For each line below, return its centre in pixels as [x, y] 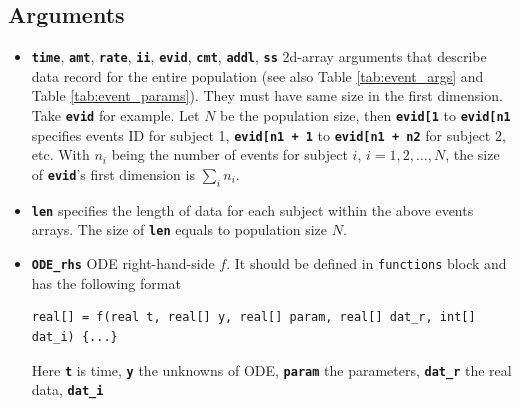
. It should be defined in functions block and [366, 263]
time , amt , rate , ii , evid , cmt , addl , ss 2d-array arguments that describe [259, 56]
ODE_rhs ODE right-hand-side [123, 263]
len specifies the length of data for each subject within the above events [252, 209]
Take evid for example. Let [115, 115]
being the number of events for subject [229, 154]
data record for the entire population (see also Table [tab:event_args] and [257, 75]
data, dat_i [67, 389]
